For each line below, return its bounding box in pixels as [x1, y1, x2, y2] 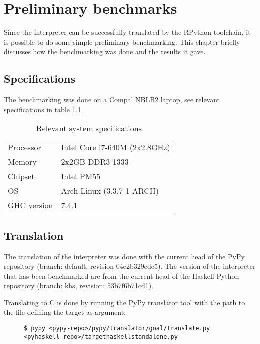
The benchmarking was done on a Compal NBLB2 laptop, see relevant [4, 94, 220, 105]
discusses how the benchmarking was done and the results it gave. [4, 46, 206, 57]
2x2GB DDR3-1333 [61, 156, 129, 168]
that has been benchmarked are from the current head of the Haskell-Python [4, 270, 239, 281]
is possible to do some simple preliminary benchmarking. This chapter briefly [4, 36, 240, 47]
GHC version [8, 199, 53, 211]
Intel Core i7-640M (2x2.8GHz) [61, 141, 170, 153]
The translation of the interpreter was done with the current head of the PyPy [4, 251, 245, 261]
